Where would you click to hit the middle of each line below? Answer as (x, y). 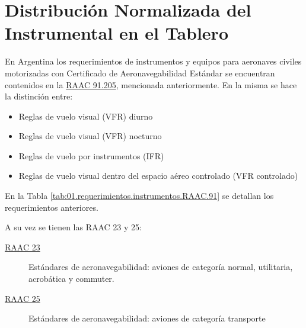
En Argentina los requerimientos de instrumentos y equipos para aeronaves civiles (153, 61)
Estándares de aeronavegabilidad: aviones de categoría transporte (147, 318)
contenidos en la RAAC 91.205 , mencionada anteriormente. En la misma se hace (151, 84)
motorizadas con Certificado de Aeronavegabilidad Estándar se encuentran (140, 73)
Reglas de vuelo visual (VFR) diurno (86, 116)
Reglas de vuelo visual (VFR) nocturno (90, 136)
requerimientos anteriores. (52, 207)
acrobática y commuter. (71, 279)
